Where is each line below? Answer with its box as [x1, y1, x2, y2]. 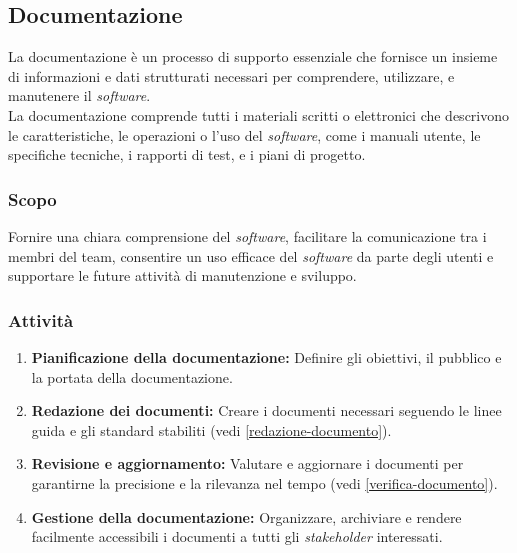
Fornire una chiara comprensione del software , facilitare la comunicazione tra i [8, 225, 487, 246]
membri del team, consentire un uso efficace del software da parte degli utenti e [8, 245, 494, 266]
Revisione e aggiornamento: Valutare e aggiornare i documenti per [31, 453, 464, 474]
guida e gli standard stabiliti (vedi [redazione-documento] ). [31, 419, 392, 440]
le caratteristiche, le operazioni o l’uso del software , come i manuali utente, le [8, 124, 481, 145]
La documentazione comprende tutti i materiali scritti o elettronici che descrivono [8, 104, 510, 125]
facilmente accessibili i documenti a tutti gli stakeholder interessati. [31, 526, 443, 547]
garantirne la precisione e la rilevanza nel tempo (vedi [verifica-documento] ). [31, 472, 498, 493]
